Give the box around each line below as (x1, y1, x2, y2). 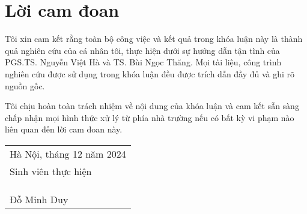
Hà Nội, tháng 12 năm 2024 (10, 146, 126, 161)
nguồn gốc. (5, 79, 45, 92)
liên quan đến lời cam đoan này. (5, 123, 123, 135)
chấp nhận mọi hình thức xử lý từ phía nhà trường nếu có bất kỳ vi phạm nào (5, 111, 294, 123)
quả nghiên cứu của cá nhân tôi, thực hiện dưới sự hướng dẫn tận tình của (5, 44, 280, 56)
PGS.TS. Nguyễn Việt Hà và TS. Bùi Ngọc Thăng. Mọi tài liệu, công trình (5, 56, 282, 68)
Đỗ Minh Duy (10, 192, 68, 206)
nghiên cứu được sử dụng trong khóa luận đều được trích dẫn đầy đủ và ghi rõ (5, 67, 295, 80)
